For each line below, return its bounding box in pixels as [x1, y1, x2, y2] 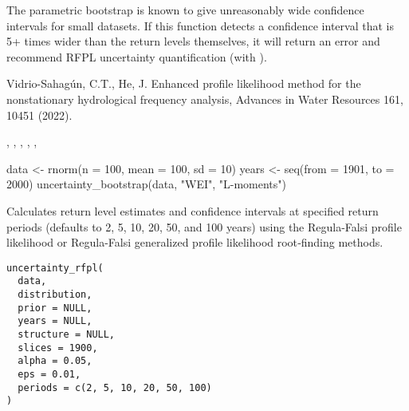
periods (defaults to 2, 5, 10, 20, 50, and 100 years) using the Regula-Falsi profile [6, 218, 402, 235]
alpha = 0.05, [18, 355, 92, 367]
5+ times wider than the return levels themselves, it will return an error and [6, 33, 380, 49]
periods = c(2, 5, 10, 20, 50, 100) [18, 381, 212, 393]
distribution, [18, 289, 92, 301]
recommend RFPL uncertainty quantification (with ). [6, 48, 267, 65]
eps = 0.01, [18, 368, 81, 380]
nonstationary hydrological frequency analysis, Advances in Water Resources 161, [6, 90, 403, 107]
